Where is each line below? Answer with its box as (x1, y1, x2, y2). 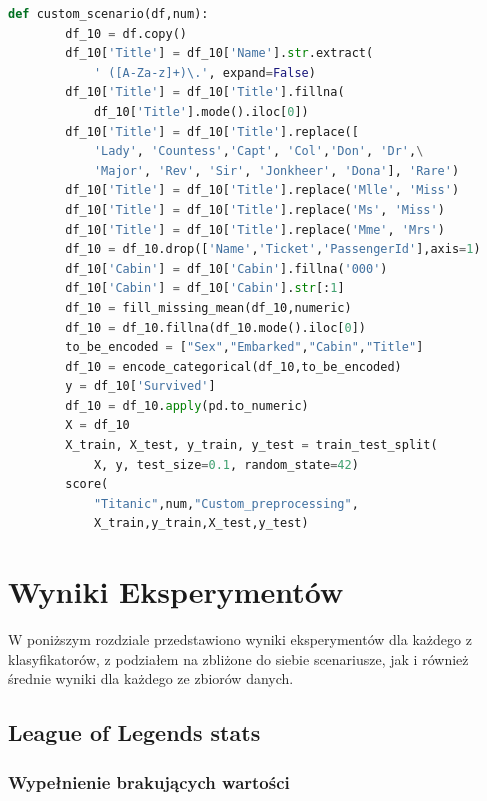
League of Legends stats (8, 717, 261, 748)
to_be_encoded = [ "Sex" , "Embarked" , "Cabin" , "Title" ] (65, 340, 424, 355)
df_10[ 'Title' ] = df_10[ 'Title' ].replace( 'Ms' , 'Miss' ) (65, 202, 445, 217)
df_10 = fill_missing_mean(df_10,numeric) (65, 300, 352, 315)
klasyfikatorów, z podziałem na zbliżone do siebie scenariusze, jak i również (8, 648, 469, 669)
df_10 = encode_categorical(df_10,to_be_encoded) (65, 359, 402, 374)
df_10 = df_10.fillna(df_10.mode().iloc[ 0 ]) (65, 320, 366, 335)
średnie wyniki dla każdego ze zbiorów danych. (8, 668, 294, 689)
